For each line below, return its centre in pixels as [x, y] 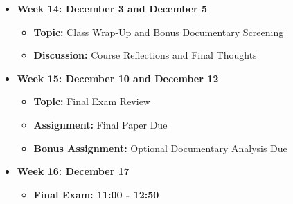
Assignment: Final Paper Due [100, 124]
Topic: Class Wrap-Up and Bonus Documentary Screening [159, 31]
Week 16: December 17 [73, 171]
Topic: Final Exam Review [92, 101]
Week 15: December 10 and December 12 [118, 78]
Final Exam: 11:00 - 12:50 [96, 194]
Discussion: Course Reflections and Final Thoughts [145, 55]
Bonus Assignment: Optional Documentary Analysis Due [160, 148]
